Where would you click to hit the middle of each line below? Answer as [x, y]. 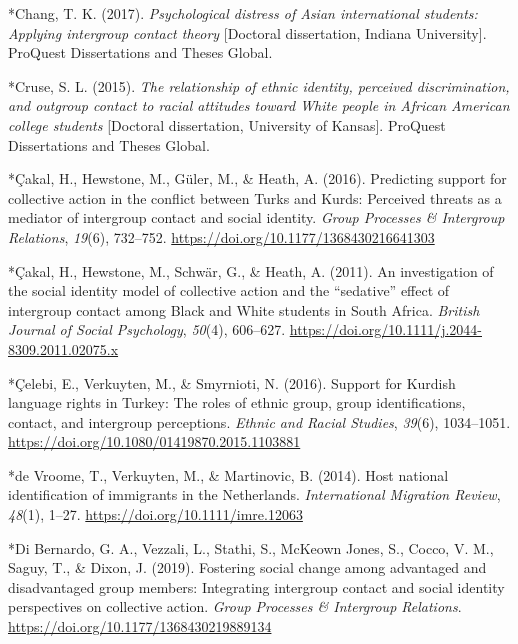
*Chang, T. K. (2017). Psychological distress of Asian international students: [243, 13]
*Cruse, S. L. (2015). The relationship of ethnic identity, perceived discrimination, [259, 85]
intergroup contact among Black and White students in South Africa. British [244, 309]
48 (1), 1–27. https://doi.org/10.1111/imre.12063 [155, 514]
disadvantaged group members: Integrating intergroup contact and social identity [256, 586]
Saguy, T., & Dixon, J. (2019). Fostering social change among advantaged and [247, 567]
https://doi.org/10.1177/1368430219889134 [140, 626]
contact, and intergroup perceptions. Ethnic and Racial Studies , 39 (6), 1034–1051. [259, 421]
